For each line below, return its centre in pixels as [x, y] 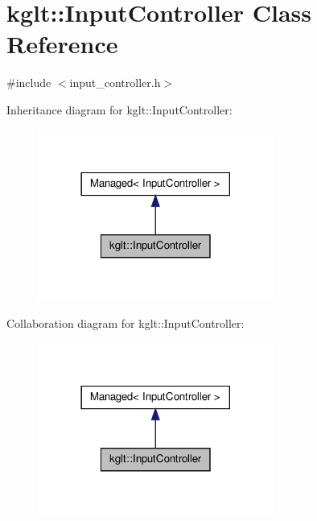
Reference [62, 44]
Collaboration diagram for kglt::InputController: [126, 323]
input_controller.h [115, 83]
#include [29, 83]
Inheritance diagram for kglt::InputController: [119, 109]
